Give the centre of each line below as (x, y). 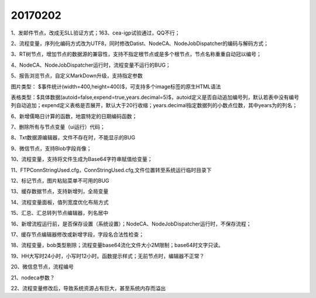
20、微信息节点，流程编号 (42, 267)
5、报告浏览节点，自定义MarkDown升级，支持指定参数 (77, 76)
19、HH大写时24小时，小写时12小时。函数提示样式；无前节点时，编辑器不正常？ (108, 256)
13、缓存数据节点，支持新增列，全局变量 (60, 191)
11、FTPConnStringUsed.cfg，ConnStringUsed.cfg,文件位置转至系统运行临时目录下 (111, 170)
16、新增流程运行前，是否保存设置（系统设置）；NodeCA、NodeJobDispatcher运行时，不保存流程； (131, 224)
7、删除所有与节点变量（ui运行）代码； (58, 127)
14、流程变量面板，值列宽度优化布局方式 (60, 202)
